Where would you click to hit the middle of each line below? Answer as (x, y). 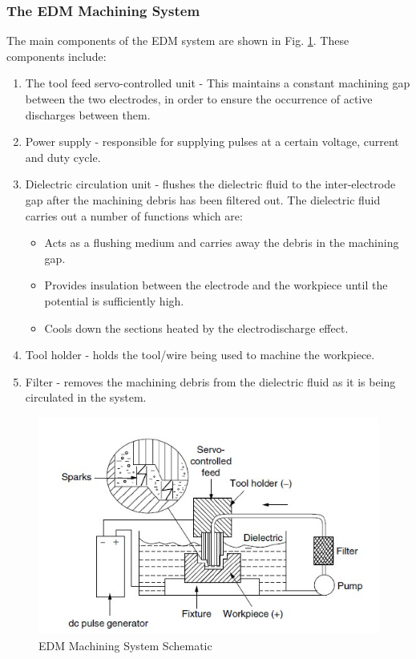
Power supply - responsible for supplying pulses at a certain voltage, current (212, 142)
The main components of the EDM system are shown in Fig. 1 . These (178, 40)
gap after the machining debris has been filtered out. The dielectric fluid (203, 199)
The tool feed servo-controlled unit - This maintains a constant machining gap (218, 83)
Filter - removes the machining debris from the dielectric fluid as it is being (210, 381)
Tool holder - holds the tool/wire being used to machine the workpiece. (200, 355)
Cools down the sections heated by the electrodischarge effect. (196, 327)
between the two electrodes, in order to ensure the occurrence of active (199, 99)
